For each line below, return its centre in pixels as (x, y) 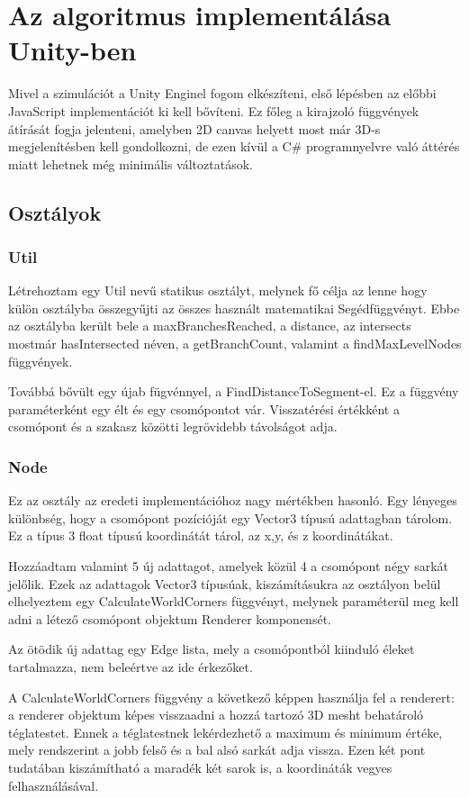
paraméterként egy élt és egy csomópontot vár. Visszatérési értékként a (204, 408)
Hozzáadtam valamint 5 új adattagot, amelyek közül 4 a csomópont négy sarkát (228, 566)
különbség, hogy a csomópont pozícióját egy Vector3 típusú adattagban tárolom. (230, 517)
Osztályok (55, 212)
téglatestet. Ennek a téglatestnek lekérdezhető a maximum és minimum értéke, (225, 732)
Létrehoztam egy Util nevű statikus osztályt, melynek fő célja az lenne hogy (218, 290)
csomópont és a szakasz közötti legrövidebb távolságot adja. (173, 426)
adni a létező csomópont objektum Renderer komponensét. (170, 618)
